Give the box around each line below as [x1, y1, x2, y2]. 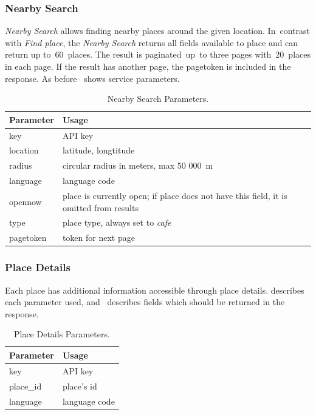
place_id [9, 379, 42, 392]
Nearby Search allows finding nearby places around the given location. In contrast [5, 24, 310, 37]
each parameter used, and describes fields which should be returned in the [5, 295, 285, 308]
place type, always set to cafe [62, 216, 171, 229]
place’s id [62, 379, 97, 392]
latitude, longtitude [62, 144, 135, 157]
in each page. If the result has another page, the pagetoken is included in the [5, 60, 291, 72]
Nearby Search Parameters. [107, 92, 209, 105]
